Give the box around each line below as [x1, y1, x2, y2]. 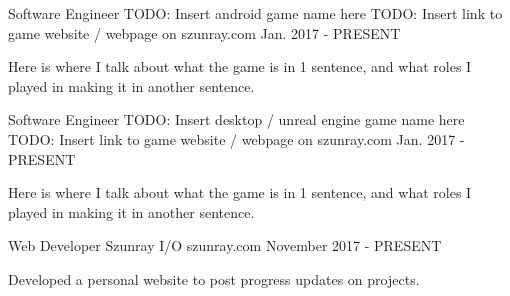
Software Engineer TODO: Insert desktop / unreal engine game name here [8, 109, 465, 130]
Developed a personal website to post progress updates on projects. [8, 268, 420, 289]
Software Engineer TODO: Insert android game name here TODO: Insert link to [8, 3, 503, 23]
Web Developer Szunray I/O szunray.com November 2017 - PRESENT [8, 235, 442, 256]
